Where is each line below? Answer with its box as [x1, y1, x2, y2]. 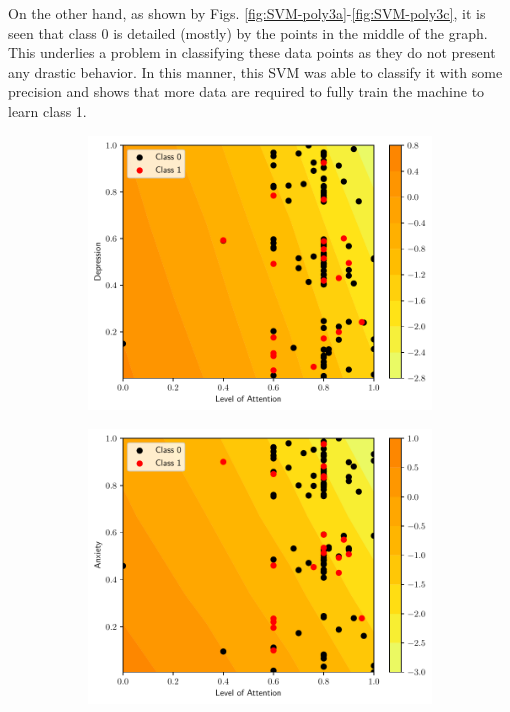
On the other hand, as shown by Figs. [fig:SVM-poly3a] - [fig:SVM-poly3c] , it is [8, 3, 486, 23]
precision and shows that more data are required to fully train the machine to [8, 81, 485, 102]
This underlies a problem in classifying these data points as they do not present [8, 42, 496, 63]
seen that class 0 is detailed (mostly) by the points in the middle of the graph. [8, 22, 488, 43]
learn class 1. [8, 100, 87, 121]
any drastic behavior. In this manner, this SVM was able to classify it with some [8, 61, 503, 82]
